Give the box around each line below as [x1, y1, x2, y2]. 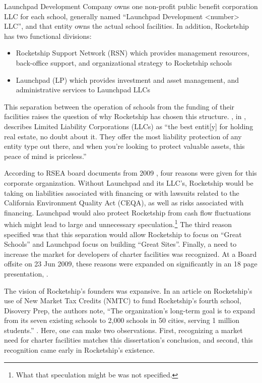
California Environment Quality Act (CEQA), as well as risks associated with [4, 197, 244, 208]
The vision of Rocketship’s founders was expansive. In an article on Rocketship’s [4, 285, 252, 296]
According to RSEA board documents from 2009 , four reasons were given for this [4, 168, 257, 178]
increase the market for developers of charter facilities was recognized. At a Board [4, 248, 257, 259]
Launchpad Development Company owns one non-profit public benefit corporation [4, 1, 258, 11]
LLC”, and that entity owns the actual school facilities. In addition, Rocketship [4, 21, 249, 31]
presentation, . [4, 268, 48, 279]
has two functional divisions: [4, 30, 92, 41]
